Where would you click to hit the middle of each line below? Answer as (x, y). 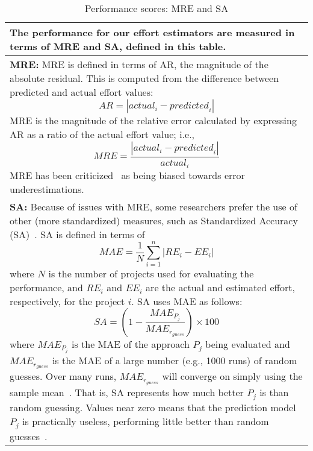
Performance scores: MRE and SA (156, 8)
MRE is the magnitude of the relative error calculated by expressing (153, 120)
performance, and (46, 287)
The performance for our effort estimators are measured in (152, 32)
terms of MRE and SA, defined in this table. (118, 46)
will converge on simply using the (232, 376)
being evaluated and (248, 344)
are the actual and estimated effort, (220, 287)
